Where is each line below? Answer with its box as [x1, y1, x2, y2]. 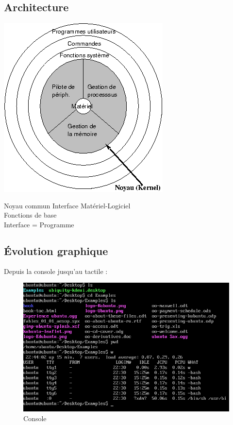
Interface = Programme [4, 219, 74, 229]
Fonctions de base [4, 210, 57, 220]
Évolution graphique [4, 243, 108, 258]
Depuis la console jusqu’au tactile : [4, 266, 108, 276]
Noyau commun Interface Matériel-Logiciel [4, 200, 131, 210]
